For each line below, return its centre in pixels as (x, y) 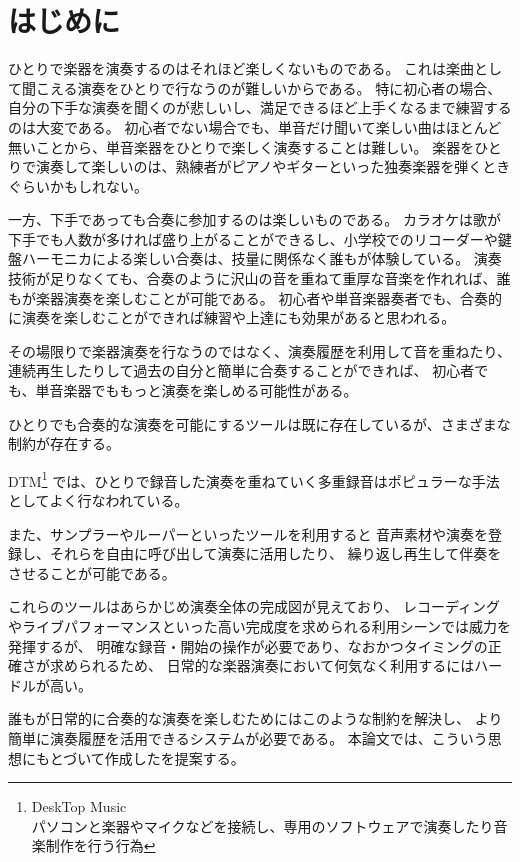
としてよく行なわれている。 (98, 500)
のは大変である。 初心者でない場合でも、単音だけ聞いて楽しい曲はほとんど (255, 126)
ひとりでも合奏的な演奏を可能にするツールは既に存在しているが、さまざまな (259, 423)
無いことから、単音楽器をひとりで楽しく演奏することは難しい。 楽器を (241, 146)
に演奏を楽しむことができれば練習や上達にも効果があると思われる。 (232, 317)
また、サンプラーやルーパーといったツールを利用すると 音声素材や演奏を (248, 533)
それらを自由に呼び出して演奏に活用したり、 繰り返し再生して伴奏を (275, 553)
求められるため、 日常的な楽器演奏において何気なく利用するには (262, 665)
